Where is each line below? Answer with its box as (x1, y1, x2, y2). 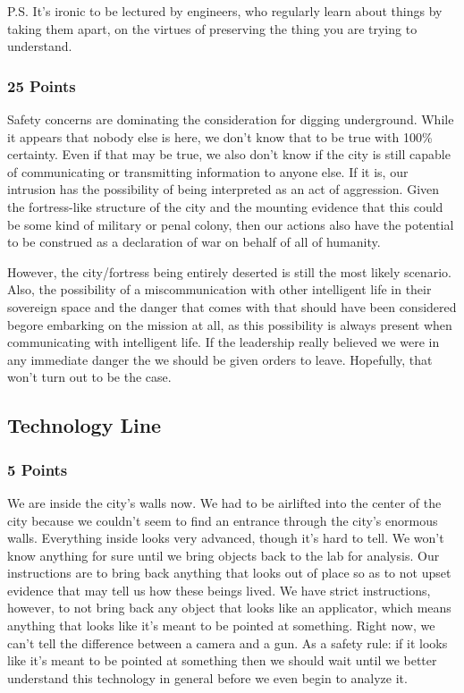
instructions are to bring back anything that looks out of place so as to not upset (7, 563, 451, 582)
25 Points (7, 74, 76, 97)
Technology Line (7, 411, 162, 439)
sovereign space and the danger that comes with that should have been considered (7, 297, 457, 316)
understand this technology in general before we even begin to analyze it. (7, 668, 408, 687)
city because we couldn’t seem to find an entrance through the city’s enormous (7, 511, 438, 529)
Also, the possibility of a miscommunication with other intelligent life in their (7, 280, 432, 299)
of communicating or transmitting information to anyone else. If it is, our (7, 162, 409, 181)
